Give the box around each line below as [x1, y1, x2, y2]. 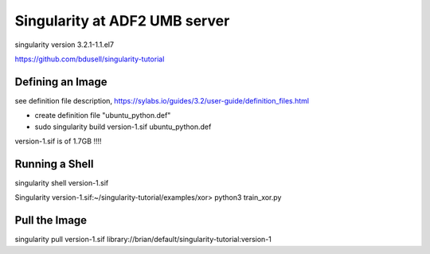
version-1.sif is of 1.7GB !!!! [14, 136, 102, 147]
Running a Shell [14, 157, 94, 170]
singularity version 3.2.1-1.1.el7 [14, 40, 115, 49]
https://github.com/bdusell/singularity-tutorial [14, 54, 165, 64]
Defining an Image [14, 75, 107, 88]
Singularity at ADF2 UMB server [14, 12, 230, 29]
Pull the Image [14, 213, 88, 227]
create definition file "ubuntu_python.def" [34, 111, 171, 120]
